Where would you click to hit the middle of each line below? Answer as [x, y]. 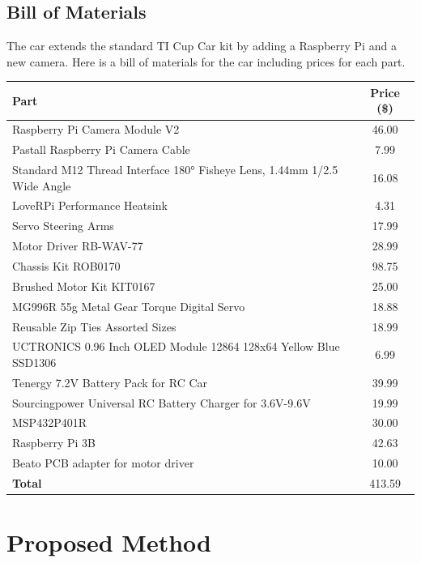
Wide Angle [42, 185]
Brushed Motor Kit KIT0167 [84, 286]
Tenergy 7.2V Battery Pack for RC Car [110, 382]
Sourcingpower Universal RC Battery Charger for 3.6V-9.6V [162, 402]
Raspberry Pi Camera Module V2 [96, 129]
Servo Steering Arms [63, 226]
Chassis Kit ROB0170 [66, 265]
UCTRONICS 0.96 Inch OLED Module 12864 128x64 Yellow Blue [176, 346]
